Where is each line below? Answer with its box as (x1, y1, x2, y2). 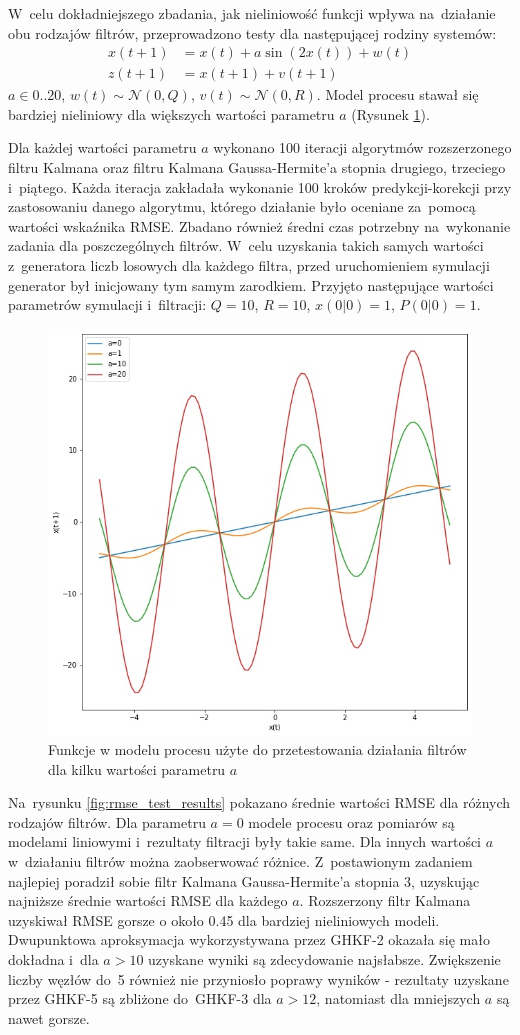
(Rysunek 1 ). (351, 103, 430, 124)
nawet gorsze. (8, 1007, 90, 1028)
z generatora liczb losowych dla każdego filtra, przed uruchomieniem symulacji (8, 255, 490, 275)
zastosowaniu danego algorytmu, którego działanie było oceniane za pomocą (8, 196, 476, 217)
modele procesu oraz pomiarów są (248, 811, 455, 832)
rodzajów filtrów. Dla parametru (8, 811, 206, 832)
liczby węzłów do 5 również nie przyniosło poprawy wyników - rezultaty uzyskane (8, 968, 509, 989)
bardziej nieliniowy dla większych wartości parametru (8, 103, 335, 124)
